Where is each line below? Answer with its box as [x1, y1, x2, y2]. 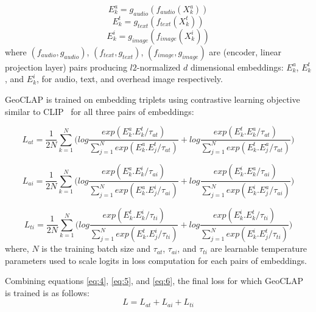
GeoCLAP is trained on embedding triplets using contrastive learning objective [5, 92, 300, 105]
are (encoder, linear [209, 45, 282, 58]
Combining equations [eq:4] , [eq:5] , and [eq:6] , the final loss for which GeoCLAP [5, 274, 304, 287]
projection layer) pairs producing [5, 60, 127, 73]
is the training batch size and [41, 242, 150, 255]
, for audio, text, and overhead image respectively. [37, 72, 223, 85]
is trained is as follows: [5, 286, 90, 299]
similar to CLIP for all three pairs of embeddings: [5, 105, 194, 117]
